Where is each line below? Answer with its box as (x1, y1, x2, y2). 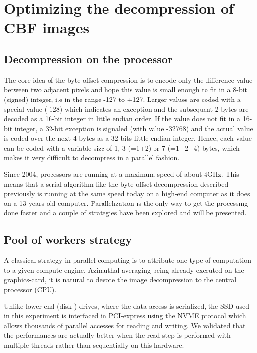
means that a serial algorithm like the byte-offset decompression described (4, 178, 229, 189)
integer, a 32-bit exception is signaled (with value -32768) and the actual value (14, 123, 253, 133)
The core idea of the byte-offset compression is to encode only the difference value (4, 74, 253, 85)
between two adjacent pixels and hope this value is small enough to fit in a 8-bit (4, 84, 248, 95)
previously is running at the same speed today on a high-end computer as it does (4, 188, 250, 199)
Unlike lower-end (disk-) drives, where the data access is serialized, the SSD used (4, 301, 250, 311)
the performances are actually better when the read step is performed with (4, 330, 231, 340)
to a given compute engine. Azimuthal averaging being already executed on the (4, 264, 244, 275)
